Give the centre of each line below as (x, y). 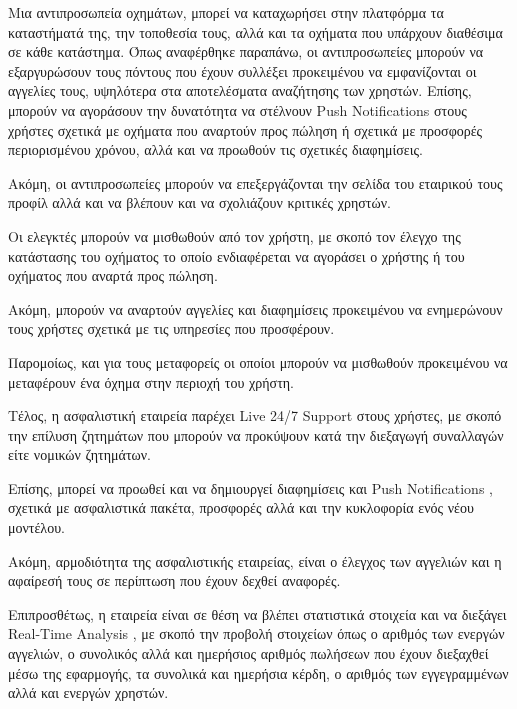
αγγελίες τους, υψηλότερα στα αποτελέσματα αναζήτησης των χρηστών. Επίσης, (240, 90)
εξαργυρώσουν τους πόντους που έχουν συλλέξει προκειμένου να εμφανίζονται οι (242, 70)
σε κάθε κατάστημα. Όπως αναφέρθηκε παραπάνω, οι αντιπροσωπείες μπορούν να (246, 51)
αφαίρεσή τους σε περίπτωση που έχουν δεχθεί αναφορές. (174, 580)
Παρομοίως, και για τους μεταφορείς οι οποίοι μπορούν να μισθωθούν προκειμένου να (258, 361)
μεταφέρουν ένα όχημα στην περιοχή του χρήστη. (151, 381)
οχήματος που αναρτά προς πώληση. (113, 275)
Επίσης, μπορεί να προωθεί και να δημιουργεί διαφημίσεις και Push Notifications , (250, 487)
